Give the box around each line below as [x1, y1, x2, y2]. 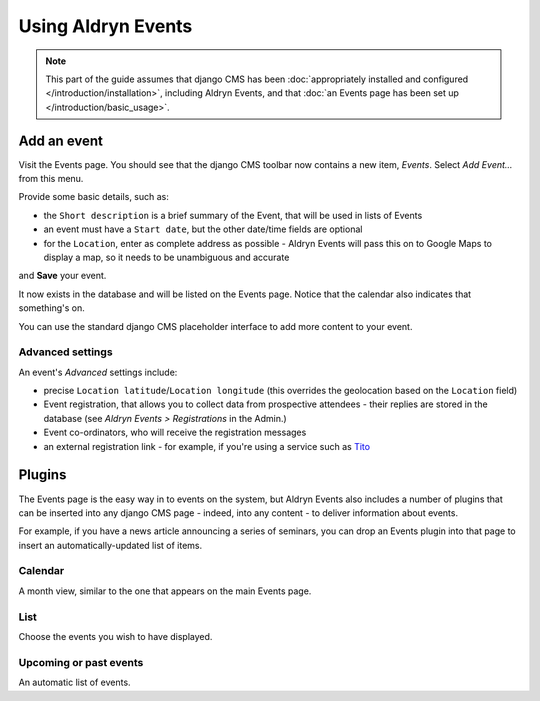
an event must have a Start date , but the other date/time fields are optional [43, 223, 363, 235]
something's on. [18, 302, 85, 314]
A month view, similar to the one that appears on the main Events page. [18, 585, 312, 597]
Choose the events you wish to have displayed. [18, 630, 213, 642]
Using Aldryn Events [18, 15, 193, 37]
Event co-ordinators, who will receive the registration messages [43, 426, 307, 439]
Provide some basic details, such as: [18, 191, 170, 203]
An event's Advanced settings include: [18, 366, 178, 378]
